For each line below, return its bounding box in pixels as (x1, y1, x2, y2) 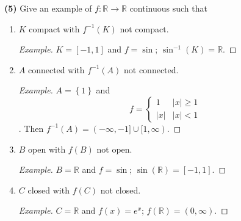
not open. (96, 142, 132, 155)
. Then (18, 121, 44, 134)
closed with (27, 183, 70, 196)
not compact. (120, 22, 169, 35)
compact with (29, 22, 80, 35)
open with (28, 142, 66, 155)
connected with (27, 63, 85, 76)
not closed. (100, 183, 141, 196)
